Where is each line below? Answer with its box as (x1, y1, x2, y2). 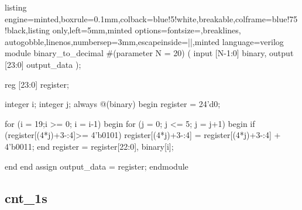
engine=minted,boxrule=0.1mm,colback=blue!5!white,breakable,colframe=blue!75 (5, 12, 298, 25)
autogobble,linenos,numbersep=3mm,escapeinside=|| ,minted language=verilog (5, 35, 284, 47)
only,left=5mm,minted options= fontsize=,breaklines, (52, 24, 241, 36)
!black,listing (5, 24, 50, 36)
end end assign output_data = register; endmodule (5, 160, 188, 172)
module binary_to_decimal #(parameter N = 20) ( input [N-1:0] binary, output (5, 47, 294, 59)
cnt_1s (5, 188, 47, 206)
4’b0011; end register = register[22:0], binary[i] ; (5, 140, 174, 152)
